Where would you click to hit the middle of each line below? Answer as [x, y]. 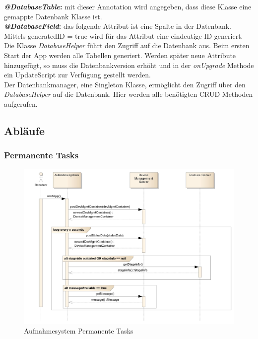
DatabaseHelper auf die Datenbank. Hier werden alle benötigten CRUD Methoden [129, 94]
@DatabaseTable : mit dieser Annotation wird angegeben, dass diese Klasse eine [128, 6]
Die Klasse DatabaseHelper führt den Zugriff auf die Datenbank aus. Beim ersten [127, 45]
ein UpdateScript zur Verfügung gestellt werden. [77, 75]
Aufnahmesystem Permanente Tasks [79, 330]
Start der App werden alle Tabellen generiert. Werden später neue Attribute [120, 55]
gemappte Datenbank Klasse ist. [53, 16]
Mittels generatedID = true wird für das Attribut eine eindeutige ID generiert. [124, 35]
